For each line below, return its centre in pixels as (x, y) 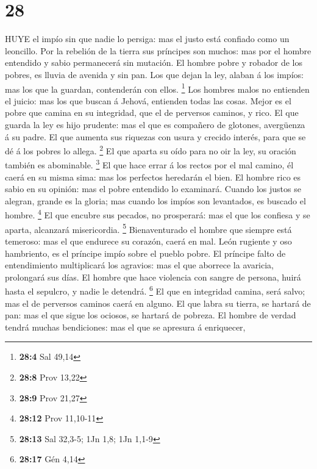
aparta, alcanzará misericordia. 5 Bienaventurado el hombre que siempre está (148, 228)
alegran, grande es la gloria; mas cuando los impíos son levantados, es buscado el (155, 200)
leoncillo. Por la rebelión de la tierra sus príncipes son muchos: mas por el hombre (158, 50)
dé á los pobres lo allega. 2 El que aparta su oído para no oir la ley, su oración (151, 150)
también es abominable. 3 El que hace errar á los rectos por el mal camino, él (149, 164)
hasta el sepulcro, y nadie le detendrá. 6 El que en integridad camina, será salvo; (155, 290)
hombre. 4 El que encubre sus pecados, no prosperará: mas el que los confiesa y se (158, 214)
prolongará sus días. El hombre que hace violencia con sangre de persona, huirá (153, 277)
